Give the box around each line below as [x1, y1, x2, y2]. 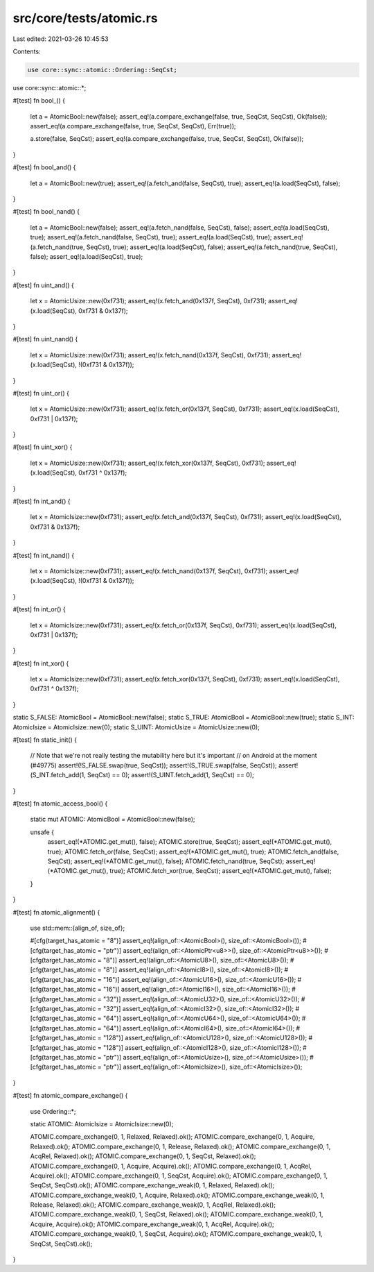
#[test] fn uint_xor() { [12, 443, 73, 451]
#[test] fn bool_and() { [12, 163, 76, 171]
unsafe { [30, 828, 55, 836]
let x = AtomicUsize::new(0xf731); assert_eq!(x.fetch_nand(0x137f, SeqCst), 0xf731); [30, 350, 271, 359]
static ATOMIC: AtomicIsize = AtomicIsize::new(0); [30, 1119, 174, 1128]
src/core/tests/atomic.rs [12, 10, 159, 26]
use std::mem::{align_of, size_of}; [30, 924, 125, 932]
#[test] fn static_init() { [12, 736, 78, 744]
